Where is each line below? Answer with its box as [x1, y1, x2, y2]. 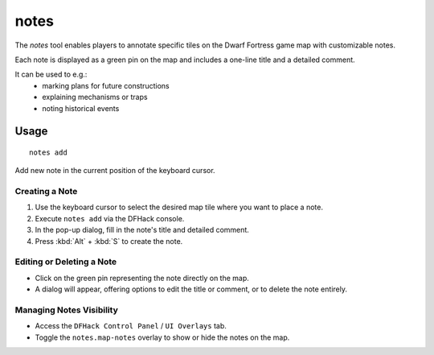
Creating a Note [14, 186, 78, 197]
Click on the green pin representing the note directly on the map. [35, 273, 249, 283]
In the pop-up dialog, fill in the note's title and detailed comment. [35, 225, 249, 235]
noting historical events [42, 103, 120, 113]
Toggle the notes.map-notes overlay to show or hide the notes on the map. [35, 332, 290, 342]
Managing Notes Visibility [14, 304, 118, 316]
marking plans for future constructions [42, 80, 170, 90]
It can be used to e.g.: [14, 69, 88, 80]
